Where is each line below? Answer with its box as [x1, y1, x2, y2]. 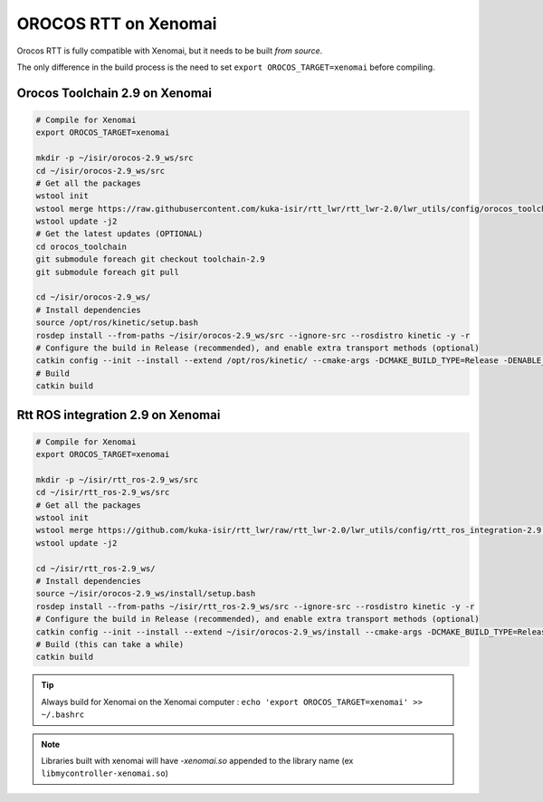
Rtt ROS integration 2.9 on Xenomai [16, 407, 221, 423]
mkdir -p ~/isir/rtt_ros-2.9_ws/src [35, 474, 199, 484]
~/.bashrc [41, 710, 85, 720]
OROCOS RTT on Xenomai [16, 14, 217, 33]
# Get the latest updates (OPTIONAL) [35, 229, 204, 239]
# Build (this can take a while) [35, 639, 185, 649]
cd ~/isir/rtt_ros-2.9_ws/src [35, 487, 170, 498]
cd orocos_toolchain [35, 241, 127, 252]
